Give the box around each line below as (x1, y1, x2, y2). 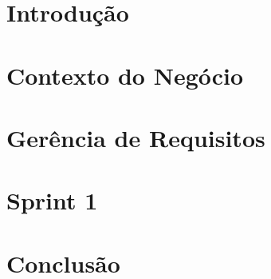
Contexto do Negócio (6, 58, 244, 91)
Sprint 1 (6, 184, 98, 217)
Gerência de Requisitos (6, 121, 265, 153)
